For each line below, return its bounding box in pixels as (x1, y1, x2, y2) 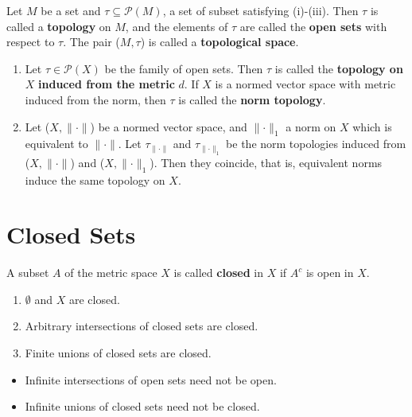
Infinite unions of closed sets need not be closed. (25, 398, 260, 415)
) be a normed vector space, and (90, 118, 247, 134)
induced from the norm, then (25, 91, 166, 107)
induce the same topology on (25, 171, 165, 188)
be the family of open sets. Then (104, 60, 263, 76)
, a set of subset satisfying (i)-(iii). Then (162, 2, 359, 18)
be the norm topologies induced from (226, 135, 406, 152)
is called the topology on (274, 60, 403, 76)
